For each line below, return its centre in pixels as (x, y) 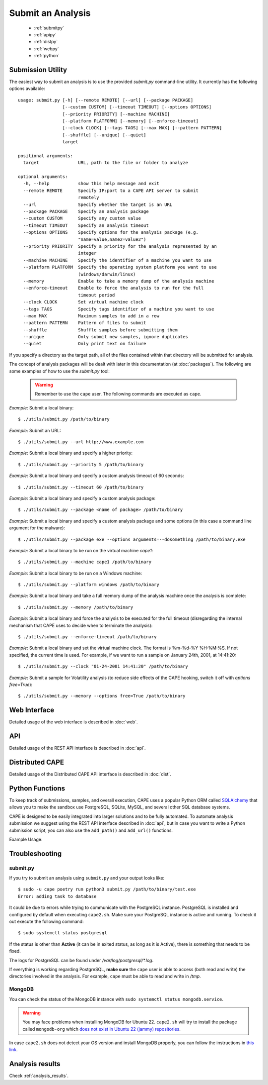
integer (87, 253)
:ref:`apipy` (45, 34)
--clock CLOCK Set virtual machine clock (83, 302)
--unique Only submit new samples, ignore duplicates (105, 337)
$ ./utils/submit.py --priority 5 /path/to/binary (81, 464)
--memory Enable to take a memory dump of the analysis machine (119, 281)
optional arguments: (43, 177)
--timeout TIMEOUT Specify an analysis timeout (86, 225)
